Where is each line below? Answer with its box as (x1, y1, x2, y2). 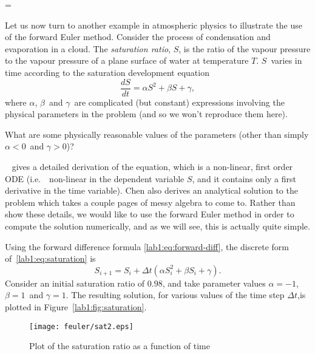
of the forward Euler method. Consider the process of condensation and (5, 30, 271, 43)
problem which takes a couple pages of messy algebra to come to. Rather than (5, 196, 296, 208)
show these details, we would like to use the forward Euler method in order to (5, 208, 294, 220)
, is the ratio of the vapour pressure (178, 42, 311, 55)
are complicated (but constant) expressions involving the (74, 95, 285, 108)
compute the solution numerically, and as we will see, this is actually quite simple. (5, 219, 310, 232)
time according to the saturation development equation (5, 66, 209, 78)
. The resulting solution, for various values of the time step (66, 288, 285, 301)
